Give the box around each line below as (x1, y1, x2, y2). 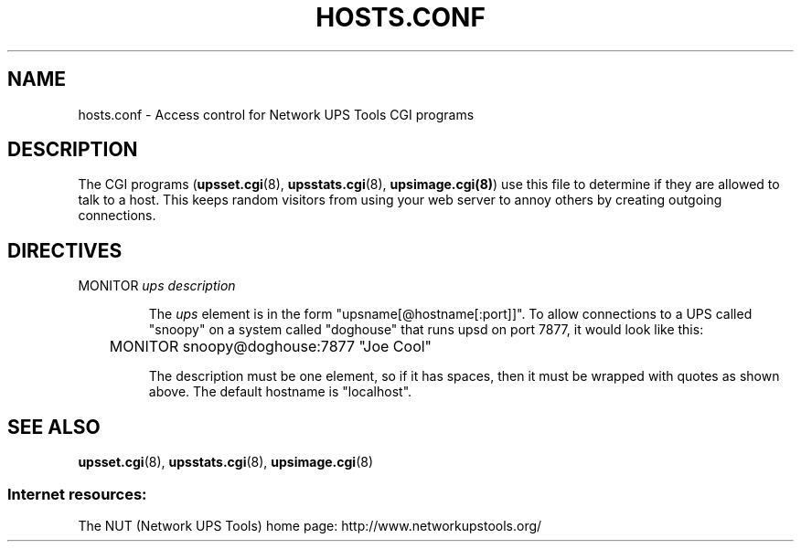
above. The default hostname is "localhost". (148, 384, 412, 400)
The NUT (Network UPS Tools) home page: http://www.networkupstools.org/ (78, 517, 542, 533)
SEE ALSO (7, 415, 101, 438)
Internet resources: (7, 484, 147, 503)
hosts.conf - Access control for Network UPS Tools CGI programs (78, 106, 475, 122)
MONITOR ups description (78, 278, 236, 294)
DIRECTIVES (7, 238, 123, 262)
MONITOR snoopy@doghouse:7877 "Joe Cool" (109, 337, 433, 356)
